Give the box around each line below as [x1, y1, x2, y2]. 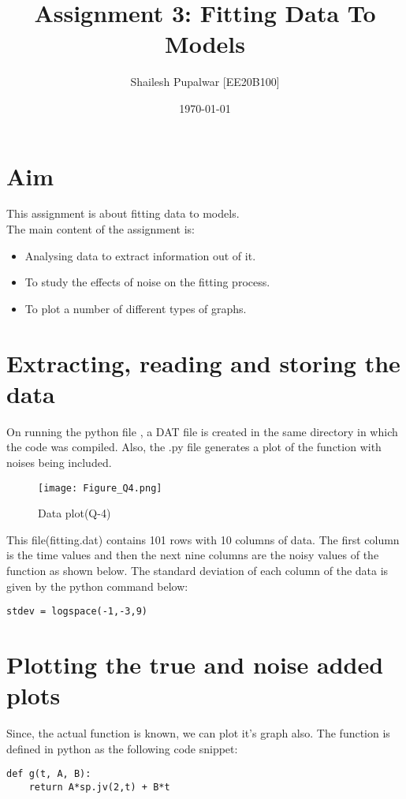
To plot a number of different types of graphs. [24, 300, 247, 316]
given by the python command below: [6, 577, 188, 594]
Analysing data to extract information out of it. [24, 247, 256, 263]
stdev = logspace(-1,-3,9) [6, 606, 147, 618]
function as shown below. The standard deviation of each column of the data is [6, 562, 389, 578]
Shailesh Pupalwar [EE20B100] [130, 73, 280, 90]
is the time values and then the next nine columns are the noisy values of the [6, 547, 379, 563]
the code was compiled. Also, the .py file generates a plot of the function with [6, 439, 382, 455]
